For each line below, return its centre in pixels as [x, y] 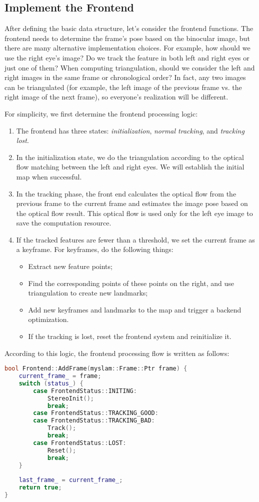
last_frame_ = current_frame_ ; [71, 480]
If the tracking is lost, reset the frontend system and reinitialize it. [130, 336]
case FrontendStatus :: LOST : [80, 443]
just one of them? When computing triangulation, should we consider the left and [130, 67]
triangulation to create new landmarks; [88, 293]
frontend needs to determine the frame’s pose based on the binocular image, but [127, 38]
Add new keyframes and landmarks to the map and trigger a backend [135, 309]
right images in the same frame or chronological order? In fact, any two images [125, 77]
